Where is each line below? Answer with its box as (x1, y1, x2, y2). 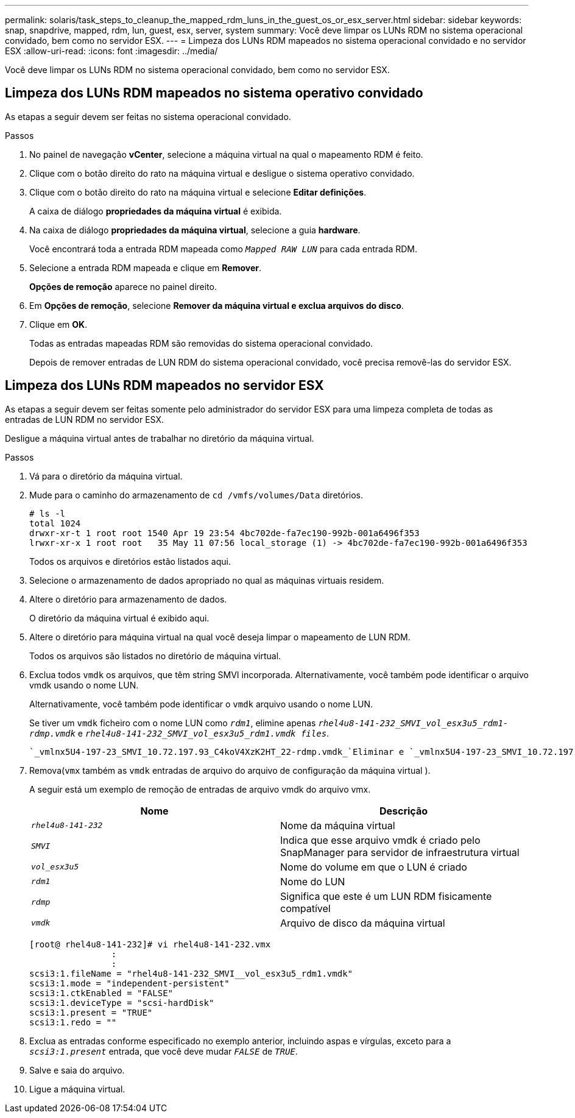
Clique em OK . (29, 319, 88, 330)
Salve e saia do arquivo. (29, 1064, 125, 1075)
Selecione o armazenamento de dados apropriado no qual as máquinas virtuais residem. (29, 575, 384, 586)
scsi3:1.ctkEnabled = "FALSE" (29, 988, 174, 998)
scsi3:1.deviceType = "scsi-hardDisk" (29, 997, 214, 1008)
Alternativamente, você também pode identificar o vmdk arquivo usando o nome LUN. (29, 698, 373, 709)
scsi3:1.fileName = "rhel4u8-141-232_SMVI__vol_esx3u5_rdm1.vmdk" (29, 968, 353, 978)
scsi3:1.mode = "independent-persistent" (29, 978, 230, 988)
